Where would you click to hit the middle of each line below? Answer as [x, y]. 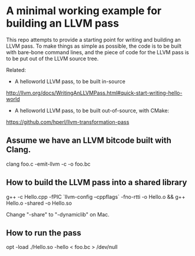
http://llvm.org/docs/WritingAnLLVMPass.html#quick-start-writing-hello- [94, 93]
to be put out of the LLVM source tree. [52, 58]
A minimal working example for [84, 11]
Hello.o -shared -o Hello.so [39, 203]
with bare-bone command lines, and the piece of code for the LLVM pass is [98, 52]
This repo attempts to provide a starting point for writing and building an [93, 40]
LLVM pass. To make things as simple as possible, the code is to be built [94, 46]
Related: [16, 70]
